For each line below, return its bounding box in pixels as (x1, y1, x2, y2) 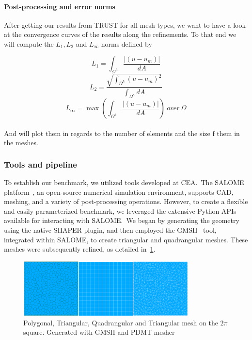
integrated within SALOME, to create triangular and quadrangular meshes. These (4, 234, 248, 244)
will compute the (4, 38, 54, 49)
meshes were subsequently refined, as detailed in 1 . (4, 244, 156, 254)
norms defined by (101, 38, 152, 49)
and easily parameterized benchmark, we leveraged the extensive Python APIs (4, 205, 236, 216)
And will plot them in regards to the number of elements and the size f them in (4, 128, 240, 138)
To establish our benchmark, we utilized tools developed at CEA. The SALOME (4, 177, 244, 187)
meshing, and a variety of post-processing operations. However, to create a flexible (4, 196, 248, 206)
